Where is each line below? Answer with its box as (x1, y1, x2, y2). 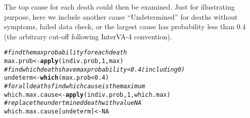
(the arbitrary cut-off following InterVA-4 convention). (4, 31, 172, 41)
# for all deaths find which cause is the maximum (4, 83, 145, 90)
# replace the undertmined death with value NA (4, 99, 142, 107)
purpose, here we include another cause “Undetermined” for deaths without (4, 11, 238, 22)
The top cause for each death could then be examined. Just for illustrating (4, 2, 235, 12)
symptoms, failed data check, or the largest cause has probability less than (4, 21, 235, 32)
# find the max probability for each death (4, 49, 127, 56)
